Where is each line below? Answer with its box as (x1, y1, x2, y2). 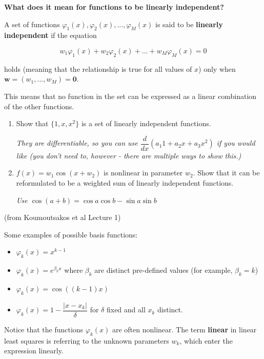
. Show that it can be (193, 167, 260, 178)
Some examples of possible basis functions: (4, 229, 138, 240)
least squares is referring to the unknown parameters (4, 335, 169, 346)
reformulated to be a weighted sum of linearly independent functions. (16, 177, 234, 188)
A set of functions (4, 18, 60, 29)
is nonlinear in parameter (104, 167, 183, 178)
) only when (198, 63, 236, 74)
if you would (216, 137, 255, 148)
